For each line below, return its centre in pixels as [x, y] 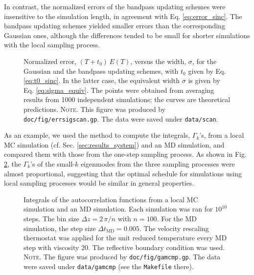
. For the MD [177, 218]
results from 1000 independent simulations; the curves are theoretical [127, 99]
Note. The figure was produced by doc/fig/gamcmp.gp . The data [122, 257]
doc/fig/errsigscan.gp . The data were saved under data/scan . [121, 118]
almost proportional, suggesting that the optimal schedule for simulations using [123, 173]
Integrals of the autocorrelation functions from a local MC [111, 199]
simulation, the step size [60, 228]
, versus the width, [158, 61]
